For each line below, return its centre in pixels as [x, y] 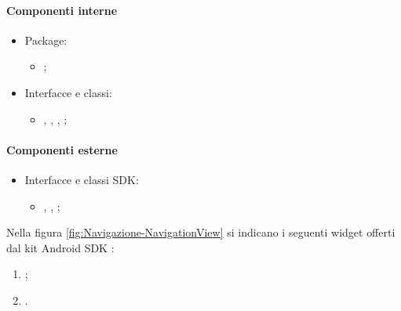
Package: [46, 40]
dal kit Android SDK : [60, 247]
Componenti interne [62, 10]
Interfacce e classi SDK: [82, 179]
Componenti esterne [62, 149]
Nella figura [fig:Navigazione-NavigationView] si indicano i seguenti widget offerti [201, 232]
